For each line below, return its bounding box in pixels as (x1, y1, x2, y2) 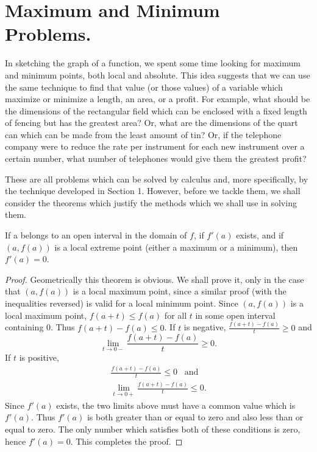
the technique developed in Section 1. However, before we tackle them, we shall (5, 184, 301, 197)
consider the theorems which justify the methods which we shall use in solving (5, 196, 297, 209)
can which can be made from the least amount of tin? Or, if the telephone (5, 128, 282, 141)
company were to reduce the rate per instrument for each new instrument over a (5, 140, 305, 153)
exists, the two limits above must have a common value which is (56, 398, 296, 411)
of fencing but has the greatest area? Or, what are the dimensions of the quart (5, 116, 298, 129)
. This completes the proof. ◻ (70, 434, 183, 447)
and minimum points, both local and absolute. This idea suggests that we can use (5, 68, 310, 81)
